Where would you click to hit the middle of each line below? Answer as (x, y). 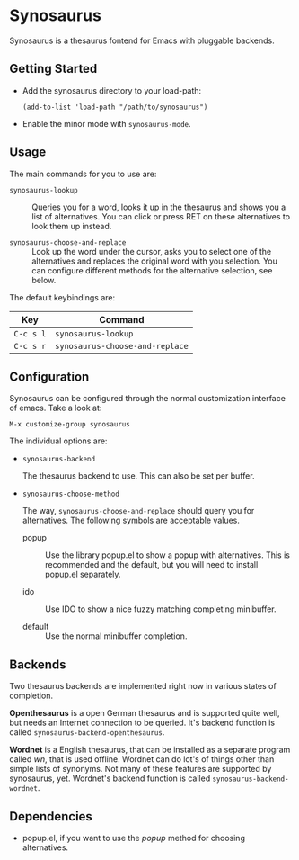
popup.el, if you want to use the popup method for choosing (133, 838)
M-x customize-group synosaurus (70, 425)
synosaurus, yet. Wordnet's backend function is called (110, 778)
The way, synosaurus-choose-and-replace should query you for (138, 511)
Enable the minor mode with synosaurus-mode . (106, 123)
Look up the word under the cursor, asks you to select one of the (152, 251)
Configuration (49, 376)
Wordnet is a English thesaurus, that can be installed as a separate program (150, 750)
